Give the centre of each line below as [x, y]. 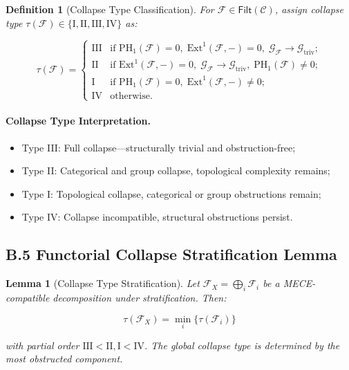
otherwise [130, 96]
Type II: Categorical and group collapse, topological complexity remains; [176, 170]
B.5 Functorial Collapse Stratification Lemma [171, 254]
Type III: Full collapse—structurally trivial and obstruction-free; [159, 147]
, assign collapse [309, 9]
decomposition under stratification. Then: [140, 298]
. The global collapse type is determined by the [242, 345]
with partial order [43, 345]
